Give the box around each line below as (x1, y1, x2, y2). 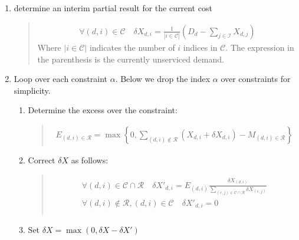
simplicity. (14, 84, 51, 96)
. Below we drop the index (115, 73, 211, 85)
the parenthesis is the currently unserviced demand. (37, 52, 224, 65)
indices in (183, 41, 218, 53)
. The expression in (225, 41, 294, 53)
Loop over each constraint (14, 73, 108, 85)
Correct (28, 153, 55, 166)
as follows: (71, 153, 109, 166)
